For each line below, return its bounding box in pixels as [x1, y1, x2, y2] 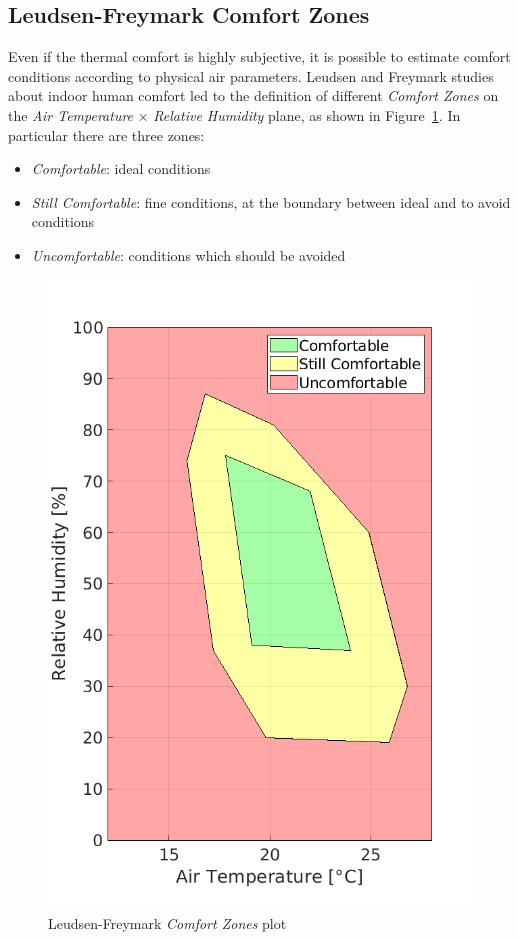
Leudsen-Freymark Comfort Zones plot [48, 912, 287, 933]
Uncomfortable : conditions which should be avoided [31, 244, 346, 265]
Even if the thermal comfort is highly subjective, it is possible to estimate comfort [8, 46, 511, 67]
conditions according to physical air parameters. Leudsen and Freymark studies [8, 65, 494, 86]
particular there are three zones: [8, 124, 205, 145]
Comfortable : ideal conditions [31, 158, 211, 179]
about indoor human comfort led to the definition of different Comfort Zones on [8, 85, 499, 106]
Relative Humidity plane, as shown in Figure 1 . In [153, 104, 461, 125]
